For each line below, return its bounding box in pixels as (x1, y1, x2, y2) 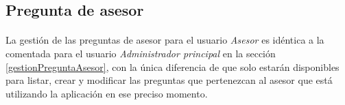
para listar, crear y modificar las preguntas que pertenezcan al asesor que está (5, 73, 333, 87)
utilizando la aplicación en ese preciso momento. (5, 86, 208, 100)
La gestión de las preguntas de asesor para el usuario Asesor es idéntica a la (5, 33, 324, 47)
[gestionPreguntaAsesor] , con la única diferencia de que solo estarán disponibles (5, 59, 340, 74)
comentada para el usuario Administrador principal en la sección (5, 46, 276, 60)
